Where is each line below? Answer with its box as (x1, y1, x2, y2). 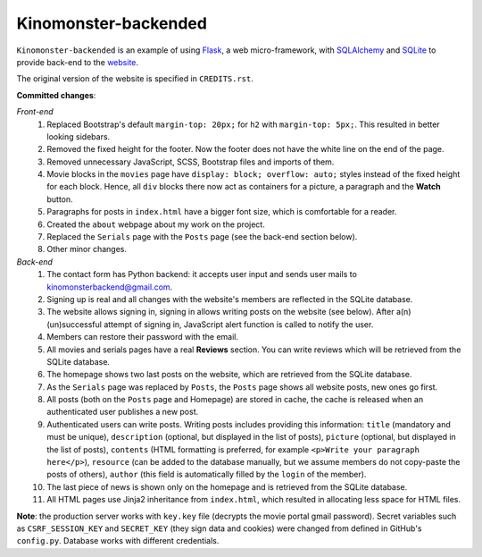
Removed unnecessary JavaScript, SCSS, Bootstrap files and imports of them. (46, 156, 335, 167)
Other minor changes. (46, 244, 128, 255)
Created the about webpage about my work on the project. (46, 219, 265, 230)
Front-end (16, 106, 54, 117)
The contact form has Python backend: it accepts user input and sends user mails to (46, 269, 357, 280)
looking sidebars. (46, 131, 111, 142)
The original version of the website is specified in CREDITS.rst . (16, 73, 254, 84)
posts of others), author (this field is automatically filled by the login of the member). (46, 469, 367, 480)
